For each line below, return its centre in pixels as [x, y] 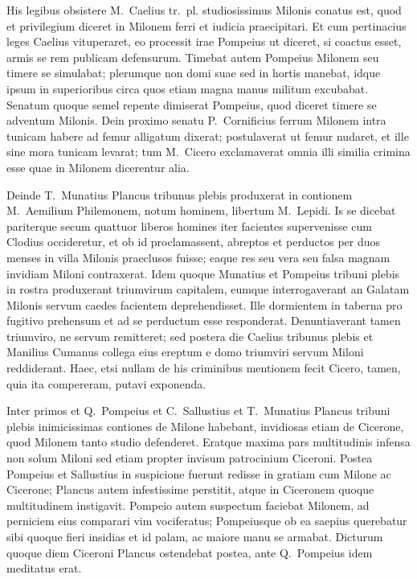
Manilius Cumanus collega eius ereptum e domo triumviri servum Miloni [185, 352]
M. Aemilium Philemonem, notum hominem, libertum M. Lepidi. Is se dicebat [201, 210]
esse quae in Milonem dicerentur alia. [98, 167]
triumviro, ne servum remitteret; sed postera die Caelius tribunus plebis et [190, 336]
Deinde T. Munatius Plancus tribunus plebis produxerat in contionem [180, 194]
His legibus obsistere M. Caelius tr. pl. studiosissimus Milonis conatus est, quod [204, 10]
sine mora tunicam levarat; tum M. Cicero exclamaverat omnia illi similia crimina [208, 152]
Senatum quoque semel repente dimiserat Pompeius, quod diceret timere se [192, 104]
